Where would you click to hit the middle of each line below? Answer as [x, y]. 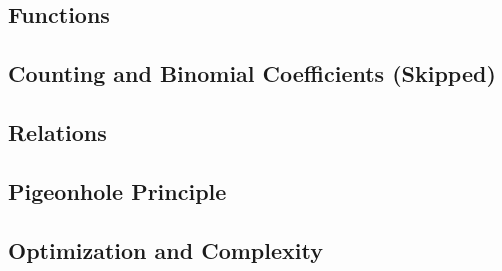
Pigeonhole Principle [117, 190]
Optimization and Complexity [165, 249]
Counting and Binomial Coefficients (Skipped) [252, 73]
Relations [57, 131]
